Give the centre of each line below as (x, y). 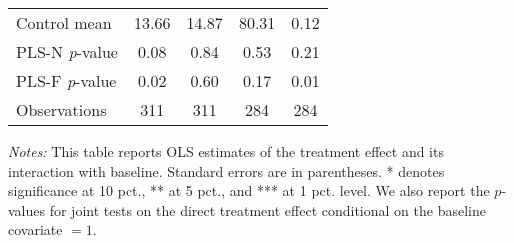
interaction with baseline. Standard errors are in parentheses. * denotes (226, 170)
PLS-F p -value (66, 80)
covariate (35, 229)
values (27, 209)
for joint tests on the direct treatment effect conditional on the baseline (267, 209)
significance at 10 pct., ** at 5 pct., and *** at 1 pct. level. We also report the (249, 190)
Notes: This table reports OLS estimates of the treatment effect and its (226, 151)
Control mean (64, 22)
